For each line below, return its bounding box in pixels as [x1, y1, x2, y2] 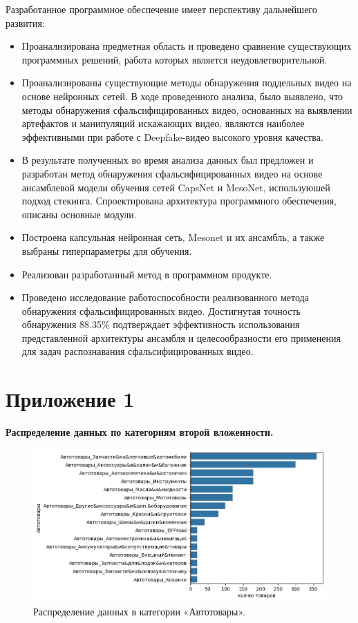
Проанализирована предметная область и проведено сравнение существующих [21, 39, 352, 53]
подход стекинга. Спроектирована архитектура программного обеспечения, [21, 193, 337, 208]
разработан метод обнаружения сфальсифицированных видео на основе [21, 166, 323, 180]
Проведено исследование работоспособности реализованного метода [21, 290, 309, 305]
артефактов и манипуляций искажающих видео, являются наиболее [21, 116, 305, 131]
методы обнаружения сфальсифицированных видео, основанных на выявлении [21, 102, 352, 117]
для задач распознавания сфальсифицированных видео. [21, 344, 254, 358]
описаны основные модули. [21, 207, 137, 221]
